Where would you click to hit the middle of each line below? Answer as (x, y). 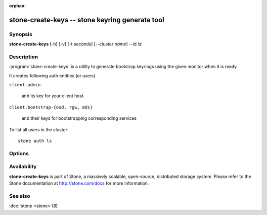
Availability (23, 167)
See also (20, 196)
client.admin (25, 85)
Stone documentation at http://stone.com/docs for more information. (79, 183)
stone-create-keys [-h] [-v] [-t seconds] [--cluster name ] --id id (75, 44)
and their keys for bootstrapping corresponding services (79, 118)
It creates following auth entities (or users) (52, 75)
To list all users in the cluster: (39, 129)
